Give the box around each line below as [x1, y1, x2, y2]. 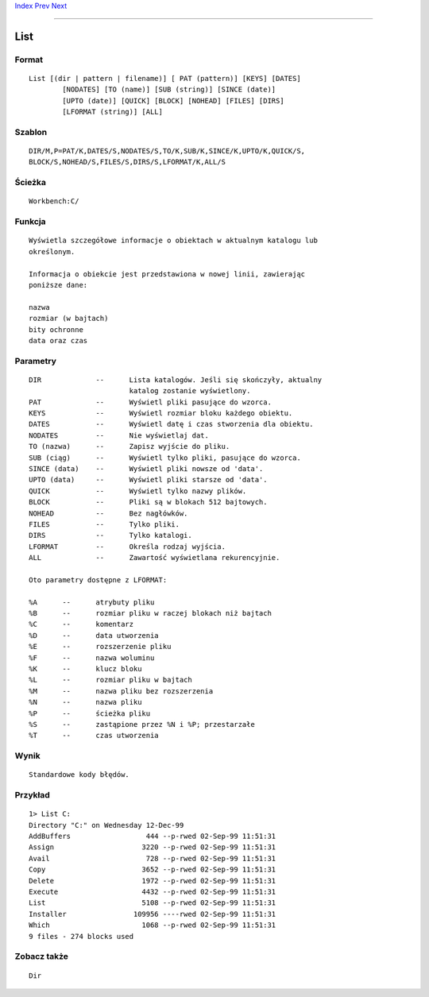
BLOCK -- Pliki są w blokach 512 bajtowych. [29, 497, 268, 507]
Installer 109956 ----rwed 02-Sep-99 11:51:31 [29, 910, 276, 918]
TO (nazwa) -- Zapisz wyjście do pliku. [29, 442, 230, 451]
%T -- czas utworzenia [29, 731, 159, 740]
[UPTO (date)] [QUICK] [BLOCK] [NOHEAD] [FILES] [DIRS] [62, 96, 285, 105]
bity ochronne [29, 325, 83, 334]
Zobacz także [14, 951, 69, 962]
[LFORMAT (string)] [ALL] [62, 107, 163, 117]
